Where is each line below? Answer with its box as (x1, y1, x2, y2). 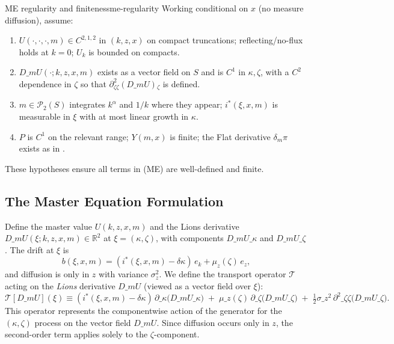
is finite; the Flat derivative (170, 130, 271, 143)
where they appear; (151, 98, 223, 111)
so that (81, 77, 106, 90)
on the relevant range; (48, 130, 129, 143)
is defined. (162, 77, 200, 90)
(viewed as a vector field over (144, 279, 251, 292)
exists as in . (19, 142, 65, 155)
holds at (19, 45, 49, 58)
